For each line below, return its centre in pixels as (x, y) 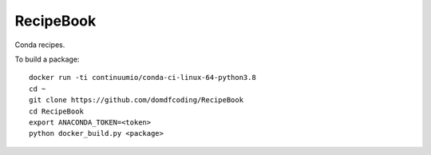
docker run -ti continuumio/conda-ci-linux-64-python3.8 (143, 77)
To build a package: (47, 59)
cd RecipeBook (56, 111)
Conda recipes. (40, 45)
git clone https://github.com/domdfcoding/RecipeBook (136, 100)
